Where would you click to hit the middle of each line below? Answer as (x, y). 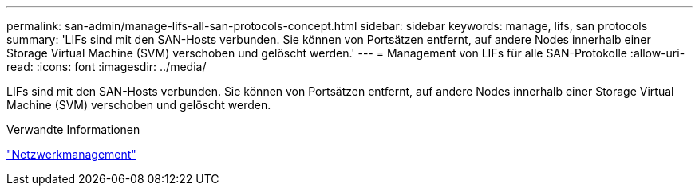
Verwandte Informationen (73, 129)
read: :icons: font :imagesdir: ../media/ (107, 67)
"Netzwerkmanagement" (71, 154)
